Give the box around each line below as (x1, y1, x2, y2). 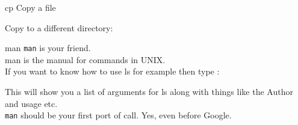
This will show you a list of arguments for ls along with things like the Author (5, 85, 293, 98)
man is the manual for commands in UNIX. (5, 53, 166, 66)
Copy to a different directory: (5, 21, 113, 34)
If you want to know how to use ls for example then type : (5, 65, 220, 78)
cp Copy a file (5, 1, 56, 13)
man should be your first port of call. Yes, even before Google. (5, 109, 232, 121)
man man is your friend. (5, 41, 91, 54)
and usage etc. (5, 97, 58, 109)
